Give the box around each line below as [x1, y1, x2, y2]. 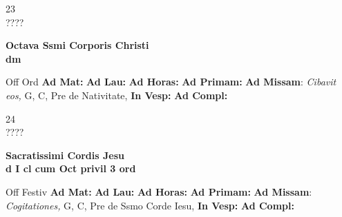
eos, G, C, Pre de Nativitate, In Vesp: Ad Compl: [6, 87, 228, 102]
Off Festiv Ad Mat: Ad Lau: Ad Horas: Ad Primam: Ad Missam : [6, 184, 312, 198]
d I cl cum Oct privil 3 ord [6, 161, 136, 176]
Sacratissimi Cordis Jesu [6, 147, 124, 162]
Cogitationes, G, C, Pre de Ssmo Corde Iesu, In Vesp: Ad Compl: [6, 198, 294, 212]
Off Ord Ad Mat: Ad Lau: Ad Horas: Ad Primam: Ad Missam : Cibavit [6, 74, 336, 89]
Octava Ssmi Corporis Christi [6, 38, 149, 52]
